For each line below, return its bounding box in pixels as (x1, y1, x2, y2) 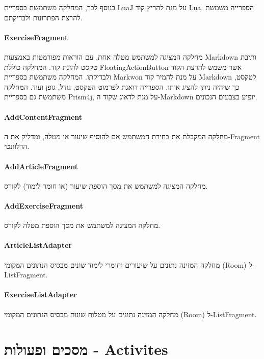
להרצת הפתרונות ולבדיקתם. (4, 12, 83, 22)
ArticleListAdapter (4, 240, 72, 250)
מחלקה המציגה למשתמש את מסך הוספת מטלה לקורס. (4, 220, 161, 230)
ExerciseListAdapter (4, 289, 77, 300)
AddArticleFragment (4, 161, 78, 171)
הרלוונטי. (4, 141, 30, 151)
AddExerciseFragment (4, 200, 83, 211)
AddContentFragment (4, 111, 83, 122)
